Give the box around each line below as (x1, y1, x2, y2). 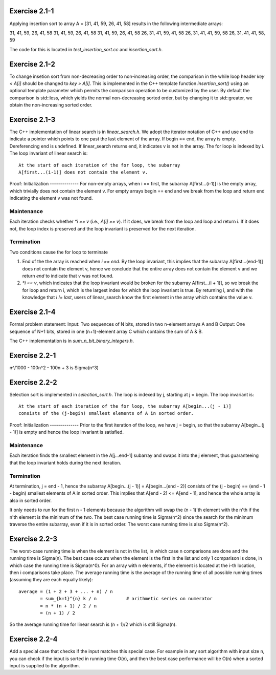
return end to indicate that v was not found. (22, 273, 113, 279)
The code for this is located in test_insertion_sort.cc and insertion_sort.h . (9, 46, 163, 52)
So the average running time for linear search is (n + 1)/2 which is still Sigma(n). (9, 621, 177, 627)
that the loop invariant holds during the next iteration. (9, 459, 122, 466)
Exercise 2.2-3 (9, 534, 58, 543)
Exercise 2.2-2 (9, 378, 57, 387)
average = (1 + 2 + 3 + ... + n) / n (18, 588, 113, 594)
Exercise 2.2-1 (9, 351, 56, 360)
